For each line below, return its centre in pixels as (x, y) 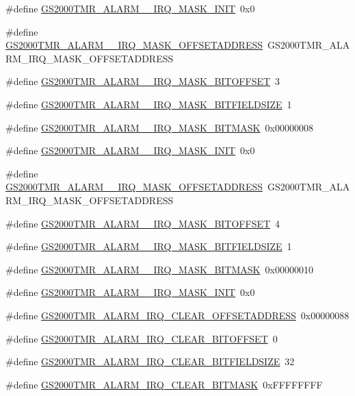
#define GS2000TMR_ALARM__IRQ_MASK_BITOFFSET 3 (143, 81)
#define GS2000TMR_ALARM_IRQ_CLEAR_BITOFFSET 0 (142, 338)
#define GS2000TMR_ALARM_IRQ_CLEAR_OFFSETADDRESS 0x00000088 (177, 315)
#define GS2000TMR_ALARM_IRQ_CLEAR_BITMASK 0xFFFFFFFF (164, 384)
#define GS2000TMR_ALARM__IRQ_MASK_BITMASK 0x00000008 (159, 127)
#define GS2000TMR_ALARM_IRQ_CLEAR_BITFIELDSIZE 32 (150, 361)
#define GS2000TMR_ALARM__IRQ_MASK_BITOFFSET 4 (143, 223)
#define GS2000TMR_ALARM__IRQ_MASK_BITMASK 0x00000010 (159, 269)
